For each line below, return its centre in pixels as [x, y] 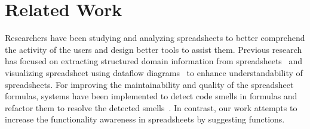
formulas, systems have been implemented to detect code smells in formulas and [151, 96]
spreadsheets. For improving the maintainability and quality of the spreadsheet [149, 84]
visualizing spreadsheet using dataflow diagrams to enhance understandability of [154, 72]
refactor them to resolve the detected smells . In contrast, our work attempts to [151, 107]
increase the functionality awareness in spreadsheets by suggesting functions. [145, 119]
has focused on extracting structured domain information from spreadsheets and [154, 61]
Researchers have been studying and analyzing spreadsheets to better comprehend [155, 38]
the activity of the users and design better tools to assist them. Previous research [154, 49]
